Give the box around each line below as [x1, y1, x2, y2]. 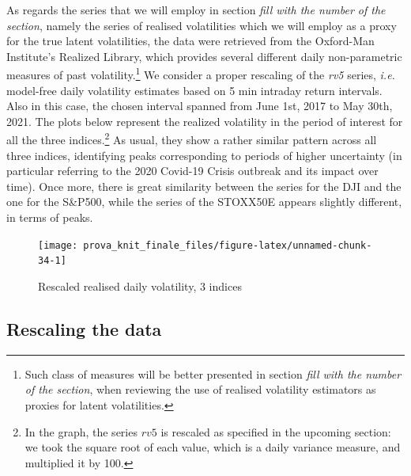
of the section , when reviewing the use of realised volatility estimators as [25, 381, 376, 398]
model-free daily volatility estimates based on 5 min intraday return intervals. [6, 82, 383, 98]
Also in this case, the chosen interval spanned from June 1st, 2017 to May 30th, [6, 97, 393, 114]
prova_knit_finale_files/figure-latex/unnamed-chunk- [83, 239, 372, 251]
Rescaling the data [6, 316, 162, 341]
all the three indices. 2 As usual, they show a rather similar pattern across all [6, 129, 377, 148]
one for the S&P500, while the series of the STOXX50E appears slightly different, [6, 193, 402, 210]
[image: [38, 239, 78, 251]
